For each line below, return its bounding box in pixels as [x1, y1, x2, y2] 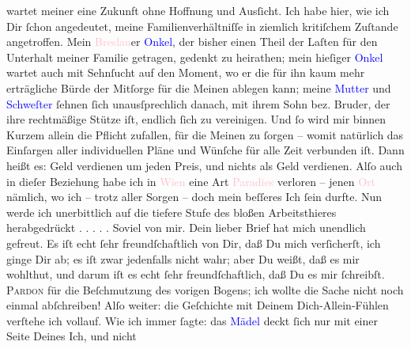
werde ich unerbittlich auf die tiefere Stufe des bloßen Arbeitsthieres [6, 203, 337, 220]
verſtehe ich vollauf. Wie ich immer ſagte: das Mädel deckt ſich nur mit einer [6, 312, 378, 328]
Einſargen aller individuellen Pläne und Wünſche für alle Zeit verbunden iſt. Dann [6, 142, 405, 158]
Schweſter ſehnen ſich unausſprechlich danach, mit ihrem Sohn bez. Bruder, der [6, 95, 390, 112]
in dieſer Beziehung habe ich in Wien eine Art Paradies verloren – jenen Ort [6, 173, 376, 189]
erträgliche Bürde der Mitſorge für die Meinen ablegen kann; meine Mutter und [6, 79, 391, 96]
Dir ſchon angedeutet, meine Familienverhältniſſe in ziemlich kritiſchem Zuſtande [6, 17, 398, 34]
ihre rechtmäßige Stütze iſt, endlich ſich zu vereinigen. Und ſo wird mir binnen [6, 111, 386, 127]
